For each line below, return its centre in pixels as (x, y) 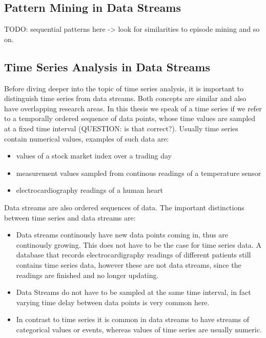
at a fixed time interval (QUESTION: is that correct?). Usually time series (121, 128)
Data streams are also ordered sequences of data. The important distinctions (124, 207)
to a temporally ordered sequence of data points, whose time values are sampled (130, 118)
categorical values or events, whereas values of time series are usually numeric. (139, 329)
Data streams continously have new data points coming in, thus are (122, 235)
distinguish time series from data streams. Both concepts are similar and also (125, 98)
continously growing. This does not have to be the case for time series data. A (139, 244)
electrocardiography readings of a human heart (89, 190)
